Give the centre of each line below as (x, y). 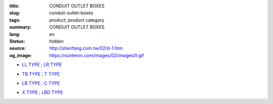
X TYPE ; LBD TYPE (42, 92)
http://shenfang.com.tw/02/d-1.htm (86, 48)
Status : (17, 41)
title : (14, 6)
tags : (15, 20)
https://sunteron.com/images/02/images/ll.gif (97, 55)
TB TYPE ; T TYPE (41, 74)
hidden (57, 41)
